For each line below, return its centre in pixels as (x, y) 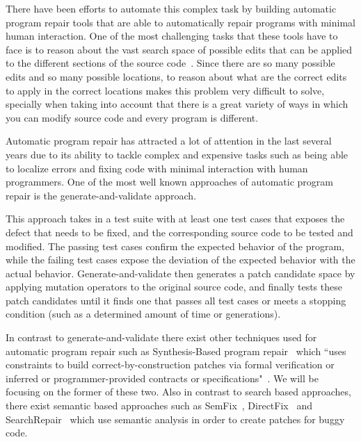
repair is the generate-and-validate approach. (101, 195)
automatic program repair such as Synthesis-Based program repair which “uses (176, 351)
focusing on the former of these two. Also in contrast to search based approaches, (178, 392)
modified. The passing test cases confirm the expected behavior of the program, (175, 246)
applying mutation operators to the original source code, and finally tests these (174, 287)
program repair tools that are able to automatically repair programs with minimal (180, 22)
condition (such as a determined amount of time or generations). (143, 314)
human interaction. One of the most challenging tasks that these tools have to (172, 36)
